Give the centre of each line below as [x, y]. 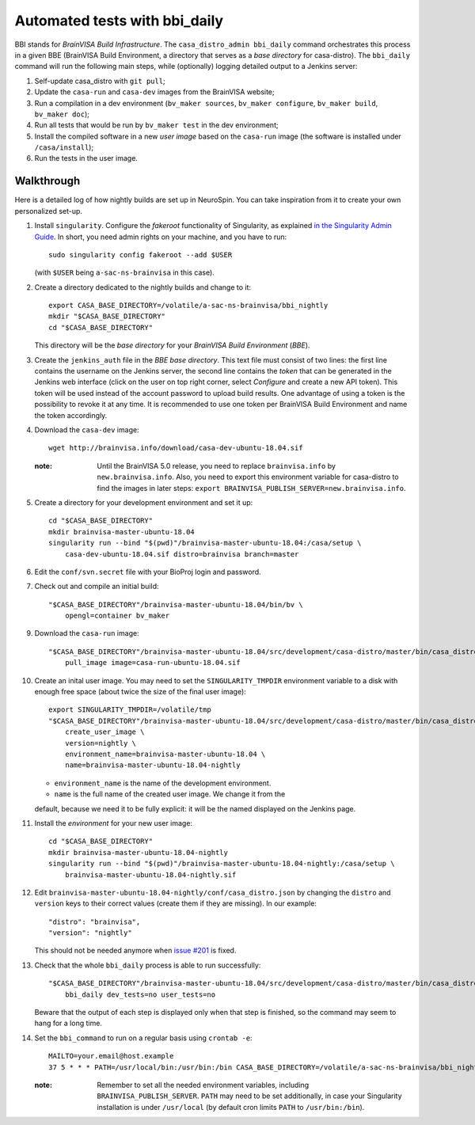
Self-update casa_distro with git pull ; [100, 81]
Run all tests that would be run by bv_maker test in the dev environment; [156, 125]
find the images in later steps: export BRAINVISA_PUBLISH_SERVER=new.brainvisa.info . [251, 488]
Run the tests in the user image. [86, 158]
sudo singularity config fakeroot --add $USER [141, 255]
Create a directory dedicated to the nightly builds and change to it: [143, 287]
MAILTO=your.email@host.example [111, 1056]
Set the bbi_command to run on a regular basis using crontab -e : [143, 1038]
